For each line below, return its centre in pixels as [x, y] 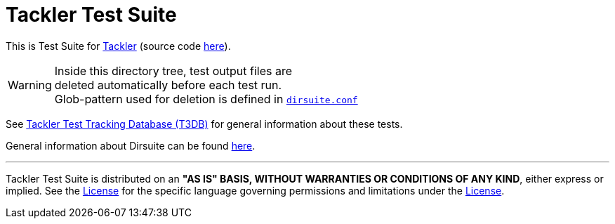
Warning [30, 85]
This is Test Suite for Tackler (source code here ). [118, 46]
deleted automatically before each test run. [168, 85]
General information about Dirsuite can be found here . [131, 145]
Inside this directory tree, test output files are [173, 71]
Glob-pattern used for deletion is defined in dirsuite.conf [206, 99]
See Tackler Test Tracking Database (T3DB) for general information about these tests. [204, 124]
